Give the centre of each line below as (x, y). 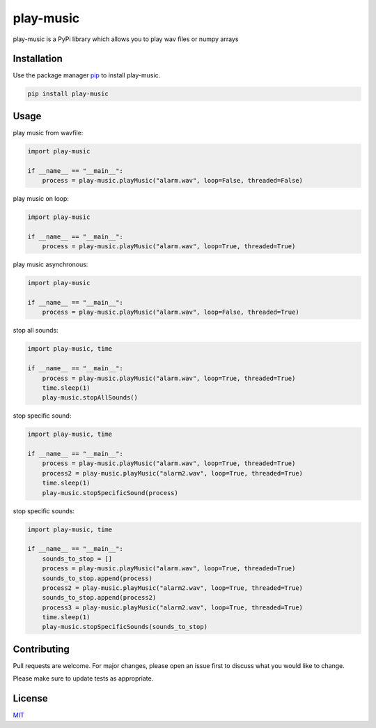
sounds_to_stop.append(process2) (99, 598)
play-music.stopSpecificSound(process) (110, 493)
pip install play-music (68, 94)
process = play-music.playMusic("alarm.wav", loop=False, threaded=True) (171, 312)
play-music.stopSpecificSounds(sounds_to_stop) (125, 627)
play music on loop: (41, 199)
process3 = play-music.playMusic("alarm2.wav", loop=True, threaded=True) (172, 607)
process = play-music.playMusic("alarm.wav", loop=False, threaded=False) (172, 181)
